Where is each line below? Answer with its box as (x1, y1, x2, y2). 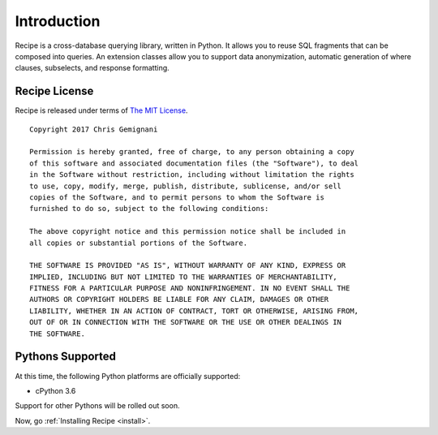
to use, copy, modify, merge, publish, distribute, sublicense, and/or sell (29, 181, 342, 191)
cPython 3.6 (35, 385, 76, 395)
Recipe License (15, 84, 94, 98)
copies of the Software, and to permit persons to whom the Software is (29, 192, 324, 202)
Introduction (15, 12, 101, 30)
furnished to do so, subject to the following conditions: (29, 204, 269, 213)
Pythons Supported (15, 350, 117, 364)
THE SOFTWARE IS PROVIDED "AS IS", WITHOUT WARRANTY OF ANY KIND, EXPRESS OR (29, 261, 346, 270)
